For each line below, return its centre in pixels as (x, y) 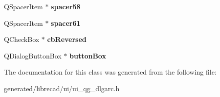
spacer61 (66, 23)
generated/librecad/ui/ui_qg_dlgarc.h (62, 88)
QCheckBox (22, 39)
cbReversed (67, 39)
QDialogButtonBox (33, 55)
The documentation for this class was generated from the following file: (110, 72)
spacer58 (66, 6)
